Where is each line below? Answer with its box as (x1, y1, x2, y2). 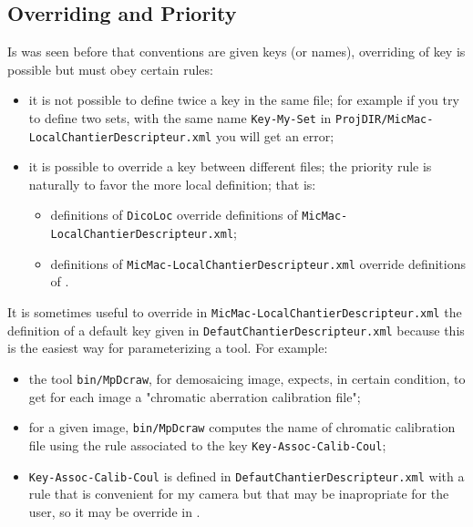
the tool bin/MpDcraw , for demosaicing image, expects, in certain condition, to (28, 368, 466, 387)
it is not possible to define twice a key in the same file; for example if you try (28, 90, 459, 109)
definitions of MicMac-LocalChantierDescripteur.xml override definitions (50, 253, 466, 273)
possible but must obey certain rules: (7, 59, 213, 78)
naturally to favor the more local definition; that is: (28, 174, 316, 193)
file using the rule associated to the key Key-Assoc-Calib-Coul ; (28, 435, 386, 454)
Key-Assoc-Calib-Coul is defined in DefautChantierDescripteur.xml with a (28, 466, 465, 485)
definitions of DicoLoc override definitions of (50, 205, 298, 224)
